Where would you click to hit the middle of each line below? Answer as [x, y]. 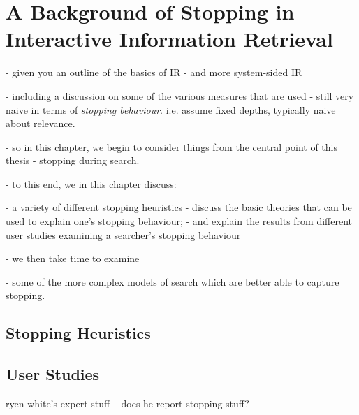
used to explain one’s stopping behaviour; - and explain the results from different [179, 221]
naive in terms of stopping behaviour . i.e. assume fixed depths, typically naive [171, 109]
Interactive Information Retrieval [169, 39]
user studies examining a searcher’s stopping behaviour [123, 234]
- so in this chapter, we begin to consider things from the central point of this [171, 146]
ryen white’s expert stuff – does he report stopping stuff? [127, 403]
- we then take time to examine [73, 258]
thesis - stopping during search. [73, 160]
